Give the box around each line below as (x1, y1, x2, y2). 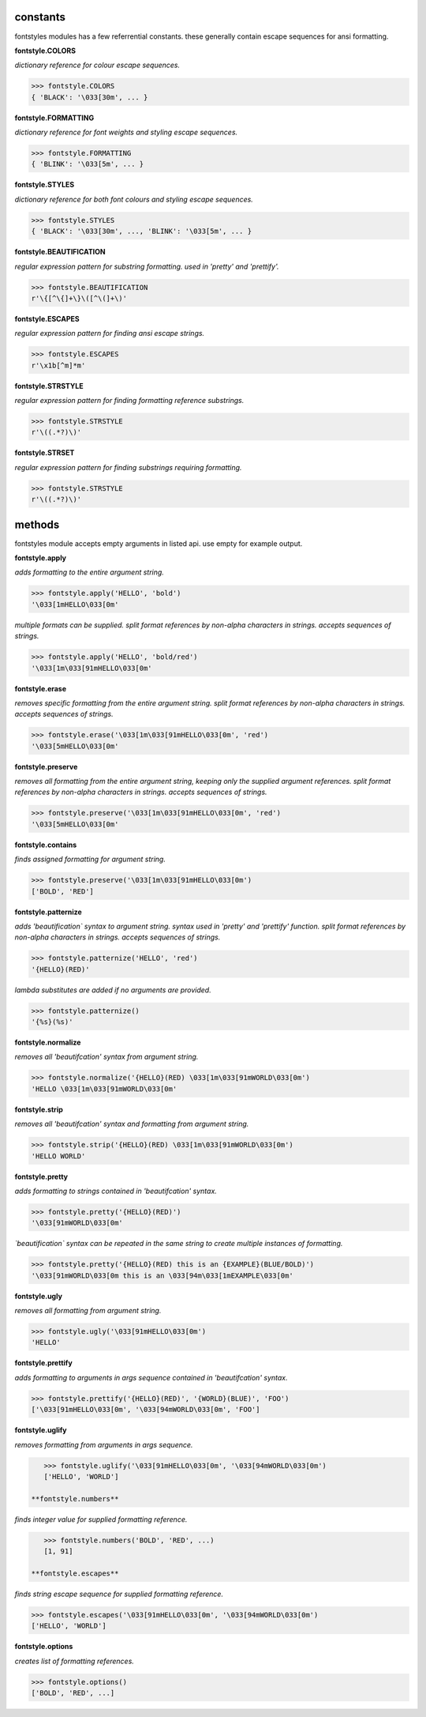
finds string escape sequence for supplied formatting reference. (14, 1589, 224, 1598)
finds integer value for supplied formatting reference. (14, 1514, 188, 1524)
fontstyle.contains (14, 840, 77, 849)
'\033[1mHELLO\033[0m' (31, 600, 119, 608)
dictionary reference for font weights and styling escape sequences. (14, 127, 238, 137)
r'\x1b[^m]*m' (31, 360, 86, 370)
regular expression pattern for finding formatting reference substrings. (14, 396, 245, 405)
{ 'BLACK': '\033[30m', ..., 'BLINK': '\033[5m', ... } (31, 227, 252, 236)
